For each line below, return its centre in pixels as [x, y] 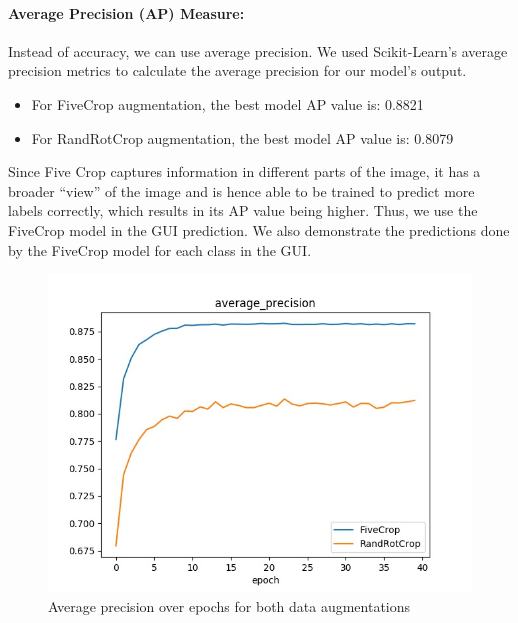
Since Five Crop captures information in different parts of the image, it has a [244, 171]
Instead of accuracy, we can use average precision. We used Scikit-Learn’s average [258, 50]
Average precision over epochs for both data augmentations [229, 605]
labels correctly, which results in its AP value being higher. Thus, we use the [243, 210]
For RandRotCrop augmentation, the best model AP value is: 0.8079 [242, 137]
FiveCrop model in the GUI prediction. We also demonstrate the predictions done [259, 229]
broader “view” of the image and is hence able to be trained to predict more [241, 190]
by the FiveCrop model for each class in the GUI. [160, 249]
